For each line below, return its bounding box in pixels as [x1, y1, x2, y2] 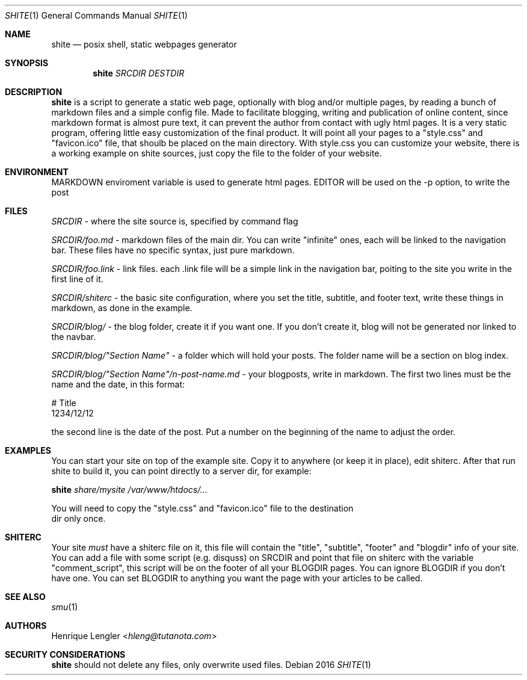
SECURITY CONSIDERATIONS [5, 649, 126, 660]
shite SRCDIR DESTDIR [93, 68, 185, 78]
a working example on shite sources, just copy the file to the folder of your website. [51, 148, 382, 158]
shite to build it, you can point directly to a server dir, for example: [51, 466, 312, 476]
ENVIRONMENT [5, 167, 69, 177]
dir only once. [51, 513, 106, 524]
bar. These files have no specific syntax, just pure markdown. [51, 245, 295, 255]
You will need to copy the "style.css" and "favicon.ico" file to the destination [51, 503, 354, 513]
